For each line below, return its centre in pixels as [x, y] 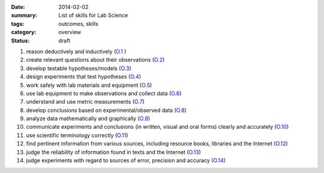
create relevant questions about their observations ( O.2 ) [95, 60]
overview [70, 32]
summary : [24, 16]
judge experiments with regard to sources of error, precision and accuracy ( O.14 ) [126, 160]
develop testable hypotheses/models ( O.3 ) [79, 68]
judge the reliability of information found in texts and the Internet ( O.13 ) [113, 152]
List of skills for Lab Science [93, 16]
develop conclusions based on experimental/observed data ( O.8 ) [106, 110]
